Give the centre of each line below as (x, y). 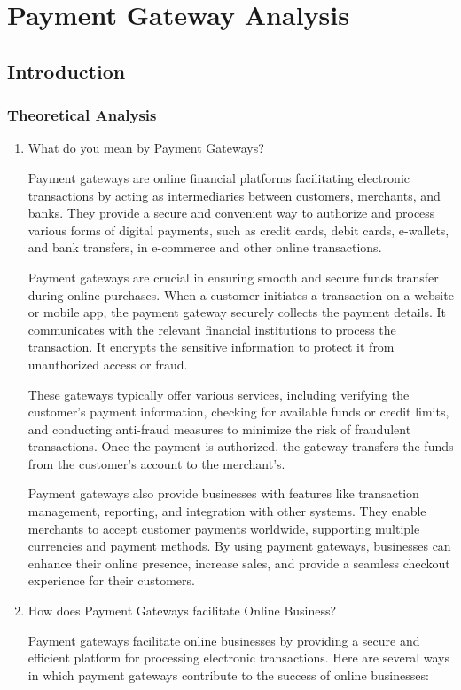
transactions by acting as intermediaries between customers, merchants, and (234, 195)
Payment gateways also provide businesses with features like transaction (223, 493)
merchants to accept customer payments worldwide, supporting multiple (224, 528)
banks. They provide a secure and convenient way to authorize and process (231, 213)
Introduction (66, 71)
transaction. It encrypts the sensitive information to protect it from (211, 347)
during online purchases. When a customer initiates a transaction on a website (241, 294)
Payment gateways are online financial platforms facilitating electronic (219, 177)
